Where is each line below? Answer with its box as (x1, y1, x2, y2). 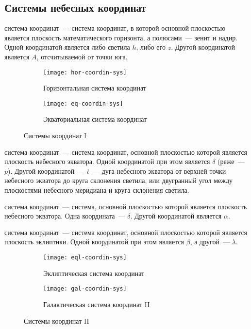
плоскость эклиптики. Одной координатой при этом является (4, 237, 184, 247)
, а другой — (190, 237, 230, 247)
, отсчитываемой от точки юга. (36, 51, 128, 61)
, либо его (136, 42, 166, 52)
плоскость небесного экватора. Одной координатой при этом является (4, 156, 210, 166)
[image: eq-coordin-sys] (43, 100, 123, 107)
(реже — (218, 156, 245, 166)
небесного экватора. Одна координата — (4, 211, 125, 221)
